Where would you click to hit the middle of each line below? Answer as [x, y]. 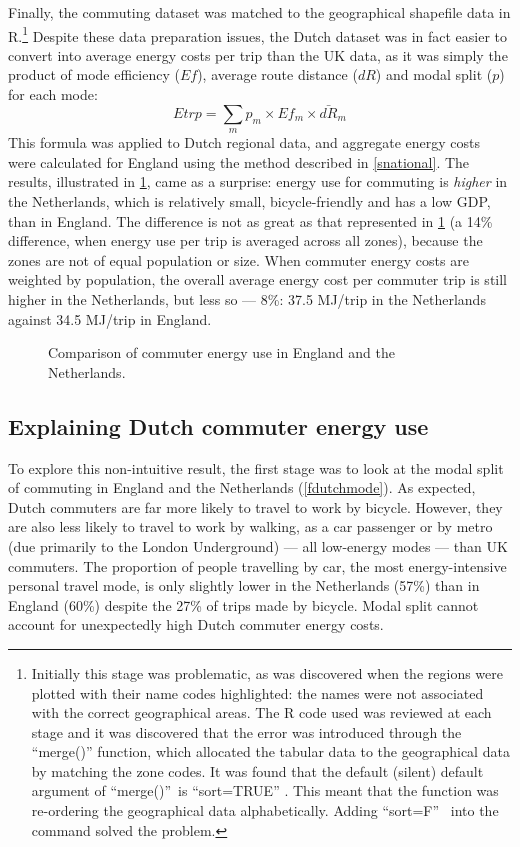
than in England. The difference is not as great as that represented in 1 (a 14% [250, 220]
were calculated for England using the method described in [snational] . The [239, 161]
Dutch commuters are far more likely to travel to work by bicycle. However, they [255, 506]
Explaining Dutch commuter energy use [218, 425]
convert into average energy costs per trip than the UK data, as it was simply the [258, 54]
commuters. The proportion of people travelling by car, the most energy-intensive [257, 565]
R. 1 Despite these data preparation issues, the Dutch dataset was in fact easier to [258, 34]
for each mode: [53, 94]
